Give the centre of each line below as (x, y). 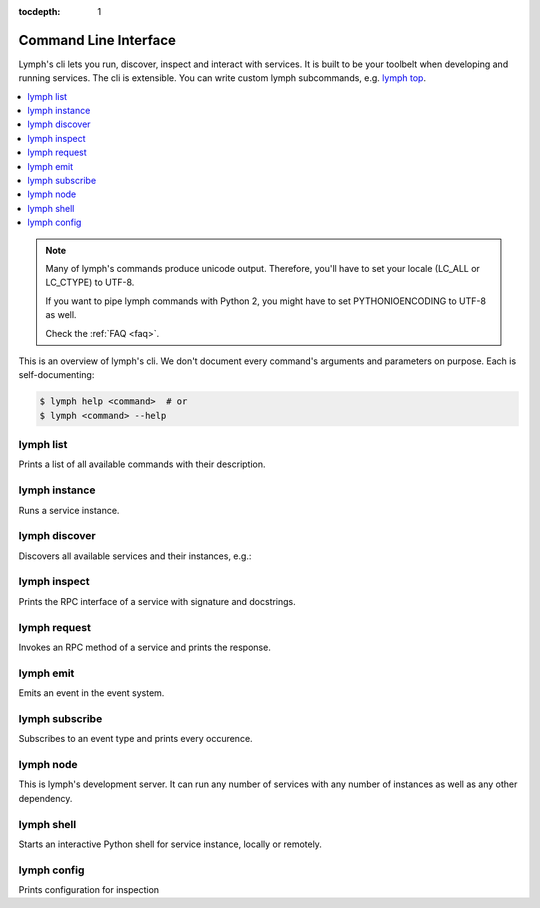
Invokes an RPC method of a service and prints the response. (145, 647)
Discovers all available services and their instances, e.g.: (135, 556)
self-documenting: (56, 375)
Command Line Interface (97, 40)
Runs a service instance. (69, 510)
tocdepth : (39, 11)
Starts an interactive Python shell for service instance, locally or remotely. (170, 844)
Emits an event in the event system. (91, 693)
